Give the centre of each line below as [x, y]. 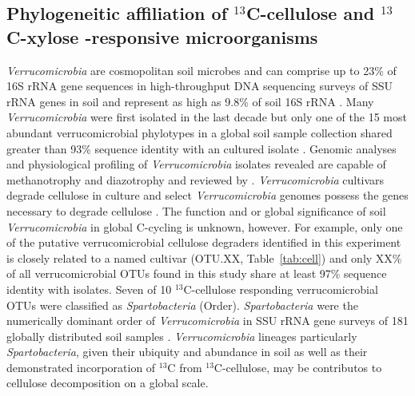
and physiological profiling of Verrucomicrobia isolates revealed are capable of [196, 164]
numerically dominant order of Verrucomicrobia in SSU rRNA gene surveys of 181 [207, 321]
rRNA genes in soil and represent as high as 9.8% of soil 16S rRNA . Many [190, 101]
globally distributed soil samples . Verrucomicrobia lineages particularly [182, 336]
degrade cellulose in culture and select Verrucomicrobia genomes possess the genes [207, 195]
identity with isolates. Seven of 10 [89, 289]
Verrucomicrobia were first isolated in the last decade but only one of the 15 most [207, 117]
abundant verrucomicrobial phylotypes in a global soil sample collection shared [200, 132]
